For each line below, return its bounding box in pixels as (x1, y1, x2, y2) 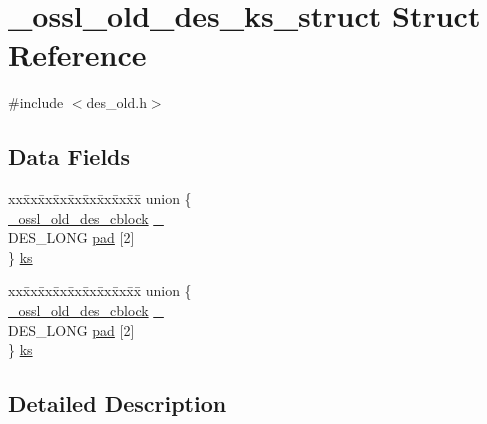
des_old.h (86, 92, 147, 113)
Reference (8, 34, 147, 75)
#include (8, 92, 64, 113)
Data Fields (8, 141, 131, 172)
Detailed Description (8, 388, 227, 419)
